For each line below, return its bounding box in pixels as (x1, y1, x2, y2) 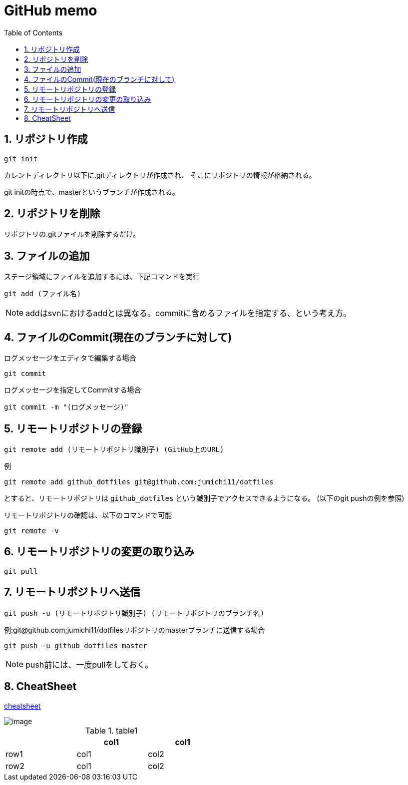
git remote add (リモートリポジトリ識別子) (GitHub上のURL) (4, 445, 224, 453)
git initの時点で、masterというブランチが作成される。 (4, 187, 179, 196)
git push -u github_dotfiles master (4, 641, 147, 650)
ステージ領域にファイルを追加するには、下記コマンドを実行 (4, 272, 200, 281)
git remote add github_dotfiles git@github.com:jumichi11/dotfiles (4, 477, 274, 486)
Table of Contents (4, 28, 63, 37)
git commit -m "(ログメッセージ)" (4, 403, 129, 411)
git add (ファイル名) (4, 290, 81, 298)
